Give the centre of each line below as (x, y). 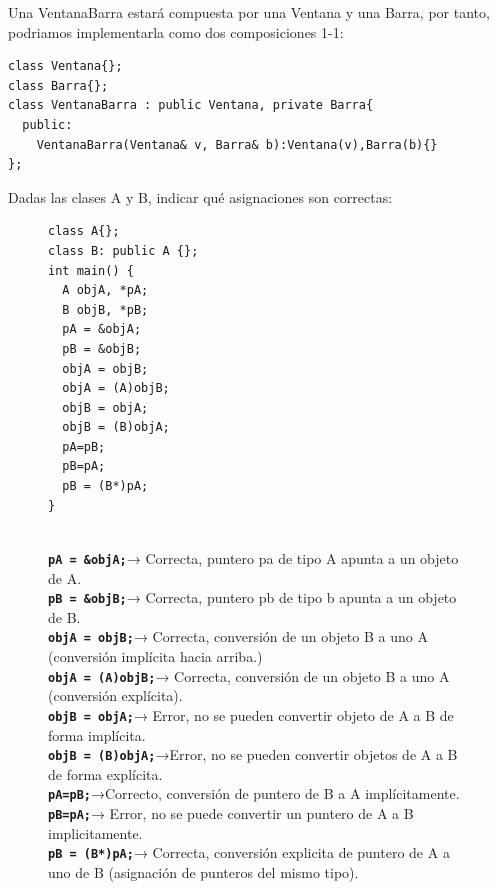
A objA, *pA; (105, 290)
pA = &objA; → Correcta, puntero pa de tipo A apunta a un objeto (253, 557)
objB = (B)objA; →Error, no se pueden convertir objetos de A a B (253, 754)
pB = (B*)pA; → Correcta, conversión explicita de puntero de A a (249, 852)
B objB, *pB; (105, 309)
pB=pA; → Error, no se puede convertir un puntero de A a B (231, 813)
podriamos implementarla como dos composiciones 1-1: (176, 31)
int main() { (91, 270)
